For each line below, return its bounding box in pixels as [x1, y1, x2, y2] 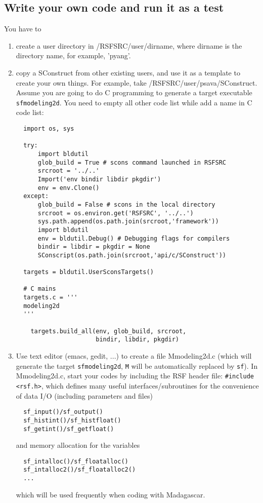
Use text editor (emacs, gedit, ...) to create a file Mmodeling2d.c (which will [16, 351, 252, 361]
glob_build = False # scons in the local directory [37, 201, 215, 208]
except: [23, 192, 49, 200]
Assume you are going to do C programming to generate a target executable [16, 87, 252, 98]
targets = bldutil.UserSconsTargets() [23, 268, 154, 276]
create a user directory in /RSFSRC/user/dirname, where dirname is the [16, 40, 242, 51]
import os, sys [23, 125, 74, 133]
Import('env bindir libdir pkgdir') [37, 175, 161, 183]
